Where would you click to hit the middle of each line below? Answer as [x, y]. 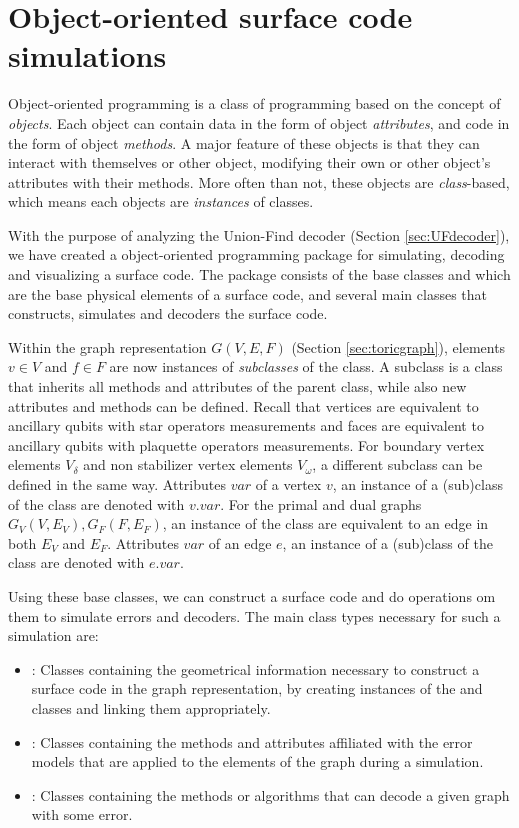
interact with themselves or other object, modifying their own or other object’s [249, 162]
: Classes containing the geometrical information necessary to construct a [255, 668]
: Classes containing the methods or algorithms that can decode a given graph [270, 794]
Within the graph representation [107, 346]
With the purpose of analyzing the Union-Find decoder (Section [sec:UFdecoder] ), [259, 234]
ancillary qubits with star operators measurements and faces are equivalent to [246, 425]
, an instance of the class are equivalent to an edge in [325, 523]
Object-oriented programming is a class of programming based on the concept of [254, 103]
